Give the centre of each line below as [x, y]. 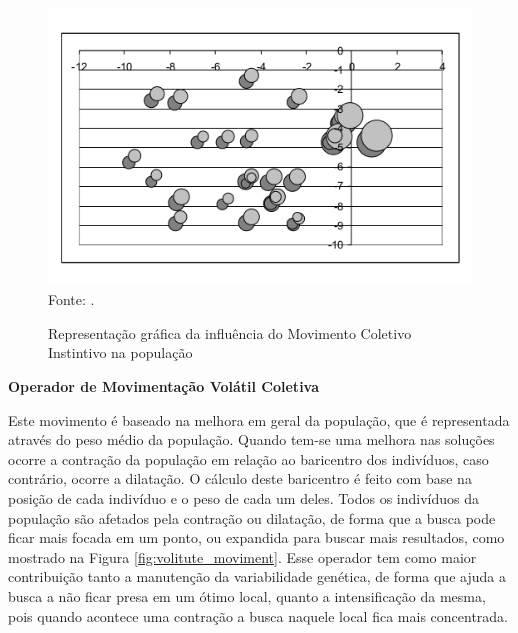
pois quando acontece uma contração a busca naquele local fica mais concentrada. [258, 615]
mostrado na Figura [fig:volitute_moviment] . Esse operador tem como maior [242, 556]
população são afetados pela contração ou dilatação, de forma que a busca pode [252, 517]
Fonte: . [71, 299]
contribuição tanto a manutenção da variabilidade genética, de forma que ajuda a [257, 576]
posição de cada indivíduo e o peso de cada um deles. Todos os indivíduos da [244, 498]
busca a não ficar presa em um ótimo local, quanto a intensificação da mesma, [247, 595]
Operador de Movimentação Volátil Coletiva [164, 386]
